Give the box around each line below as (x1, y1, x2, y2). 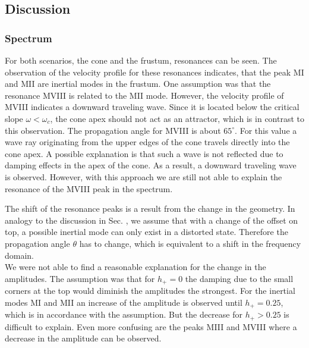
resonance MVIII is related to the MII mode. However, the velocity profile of (5, 89, 284, 101)
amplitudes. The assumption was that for (5, 272, 155, 284)
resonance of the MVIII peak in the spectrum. (5, 182, 173, 195)
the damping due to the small (185, 272, 294, 284)
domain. (5, 249, 34, 261)
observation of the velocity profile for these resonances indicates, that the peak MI (5, 65, 304, 78)
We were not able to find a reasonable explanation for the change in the (5, 261, 266, 273)
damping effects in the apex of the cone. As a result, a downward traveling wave (5, 159, 297, 171)
